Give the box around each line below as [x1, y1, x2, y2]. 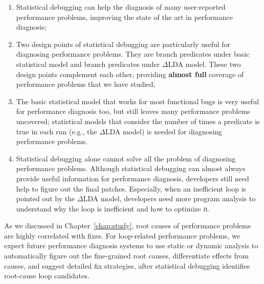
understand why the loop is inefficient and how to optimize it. [16, 203, 210, 214]
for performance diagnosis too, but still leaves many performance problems [16, 106, 250, 116]
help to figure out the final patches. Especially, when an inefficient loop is [16, 183, 247, 194]
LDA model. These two [168, 58, 241, 69]
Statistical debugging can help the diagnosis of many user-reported [16, 2, 226, 12]
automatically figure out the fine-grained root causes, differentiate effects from [4, 250, 249, 261]
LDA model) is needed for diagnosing [105, 126, 222, 136]
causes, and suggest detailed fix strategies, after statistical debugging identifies [4, 260, 250, 271]
